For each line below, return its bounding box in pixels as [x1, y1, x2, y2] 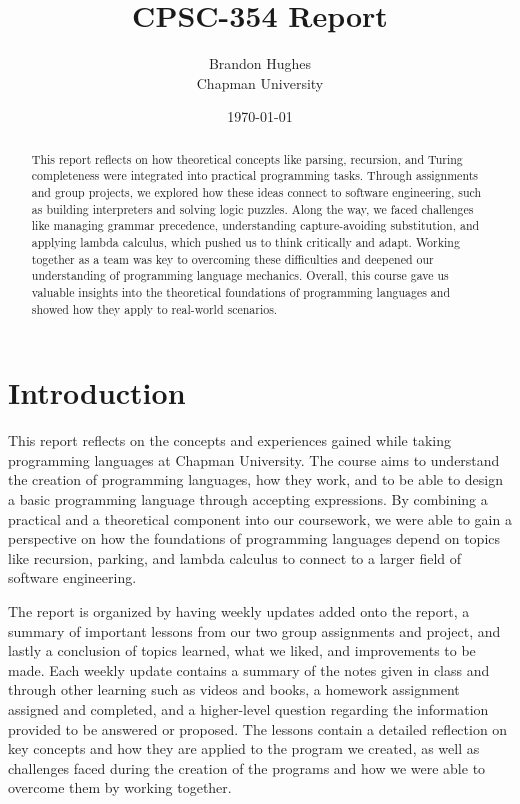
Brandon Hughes [208, 53, 312, 74]
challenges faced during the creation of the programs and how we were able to [8, 757, 486, 778]
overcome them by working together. [8, 777, 232, 798]
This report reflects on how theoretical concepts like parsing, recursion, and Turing [31, 150, 463, 167]
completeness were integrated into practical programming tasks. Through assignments [31, 167, 478, 184]
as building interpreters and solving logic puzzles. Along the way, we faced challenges [31, 200, 474, 217]
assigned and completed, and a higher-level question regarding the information [8, 698, 489, 719]
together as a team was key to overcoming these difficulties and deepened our [31, 250, 434, 267]
